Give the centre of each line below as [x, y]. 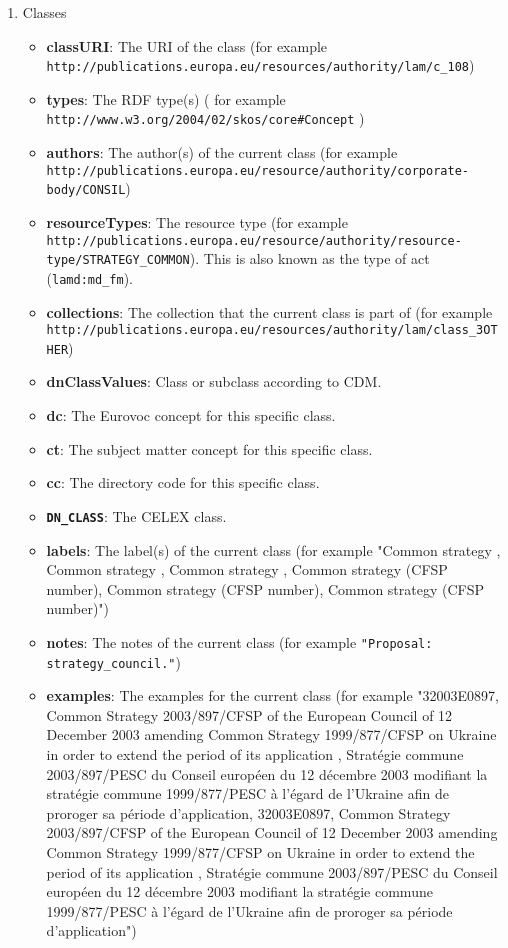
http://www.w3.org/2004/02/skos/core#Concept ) [205, 118]
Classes [44, 12]
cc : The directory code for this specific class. [183, 482]
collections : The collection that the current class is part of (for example [269, 311]
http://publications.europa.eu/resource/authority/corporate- [257, 170]
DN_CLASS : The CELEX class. [136, 515]
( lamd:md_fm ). [89, 277]
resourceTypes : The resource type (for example [197, 222]
